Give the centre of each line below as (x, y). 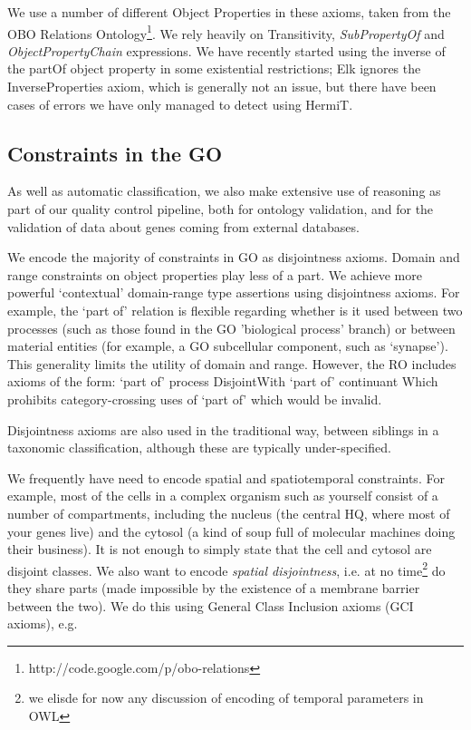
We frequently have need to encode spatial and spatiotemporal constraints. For (226, 477)
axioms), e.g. (43, 623)
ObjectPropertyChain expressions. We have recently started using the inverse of (226, 50)
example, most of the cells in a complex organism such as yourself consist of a (223, 496)
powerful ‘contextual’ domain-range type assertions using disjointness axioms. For (234, 292)
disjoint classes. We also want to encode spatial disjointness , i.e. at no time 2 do (226, 569)
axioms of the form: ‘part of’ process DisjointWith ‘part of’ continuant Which (223, 381)
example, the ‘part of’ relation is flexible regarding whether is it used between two (235, 310)
